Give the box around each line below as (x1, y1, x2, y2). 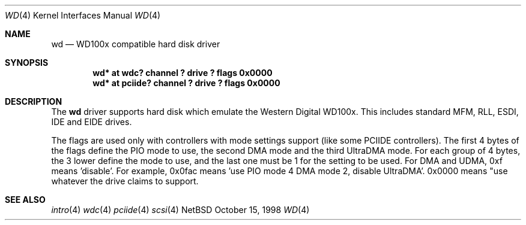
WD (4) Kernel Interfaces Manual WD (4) (5, 10, 161, 20)
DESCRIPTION (5, 96, 62, 107)
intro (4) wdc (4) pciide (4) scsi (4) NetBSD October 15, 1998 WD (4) (51, 205, 310, 215)
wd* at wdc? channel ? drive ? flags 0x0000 (92, 68, 273, 78)
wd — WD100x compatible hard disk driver (51, 39, 220, 49)
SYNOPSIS (5, 57, 49, 68)
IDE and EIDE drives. (51, 117, 132, 127)
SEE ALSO (5, 194, 46, 205)
